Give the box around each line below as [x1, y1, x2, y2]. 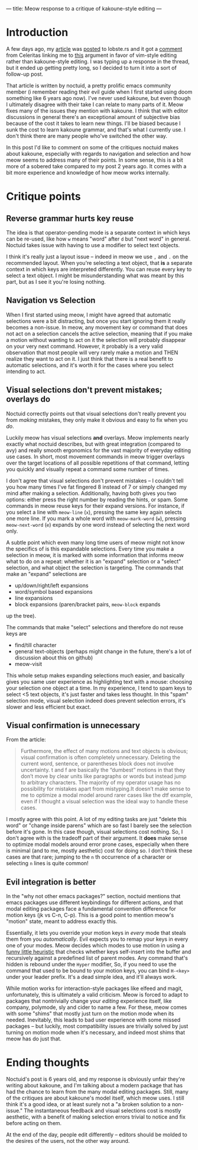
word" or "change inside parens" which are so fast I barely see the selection [6, 822, 192, 829]
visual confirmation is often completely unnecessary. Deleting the [20, 754, 180, 761]
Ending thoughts [6, 1056, 90, 1069]
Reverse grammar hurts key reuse [6, 213, 134, 223]
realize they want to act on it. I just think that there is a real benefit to [6, 355, 173, 362]
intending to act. [6, 367, 46, 375]
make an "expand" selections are [6, 570, 87, 577]
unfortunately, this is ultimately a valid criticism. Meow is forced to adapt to [6, 991, 189, 998]
